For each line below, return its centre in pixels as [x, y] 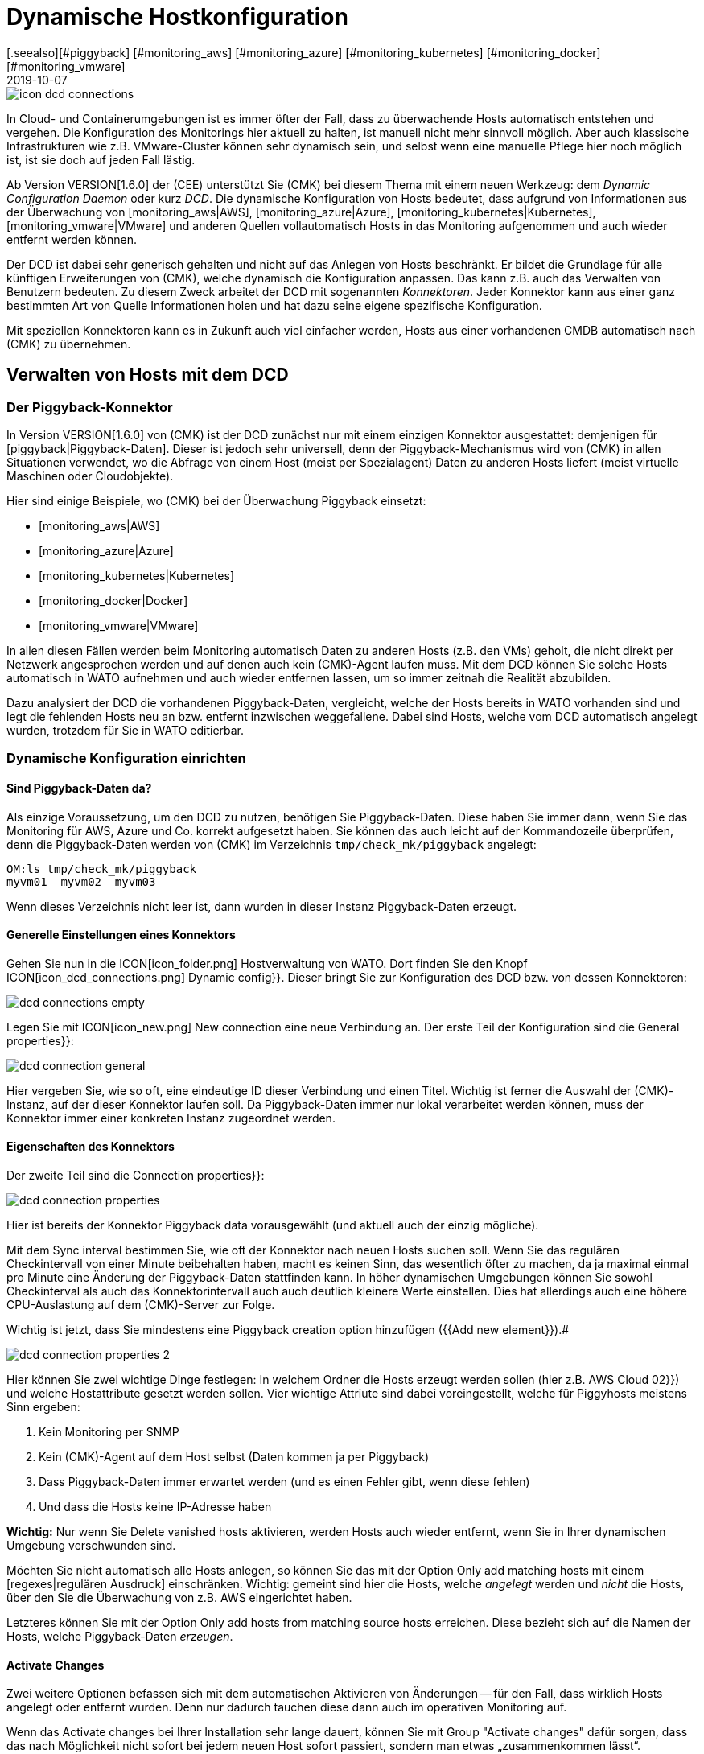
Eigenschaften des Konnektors [91, 1147]
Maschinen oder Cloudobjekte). [90, 476]
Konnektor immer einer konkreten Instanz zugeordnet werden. [171, 1118]
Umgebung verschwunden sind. [91, 1545]
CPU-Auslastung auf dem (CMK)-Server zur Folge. [141, 1305]
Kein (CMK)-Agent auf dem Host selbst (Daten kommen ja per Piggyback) [234, 1457]
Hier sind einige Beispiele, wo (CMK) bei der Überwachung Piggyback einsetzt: [216, 500]
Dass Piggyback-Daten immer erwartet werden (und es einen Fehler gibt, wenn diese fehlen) [284, 1482]
